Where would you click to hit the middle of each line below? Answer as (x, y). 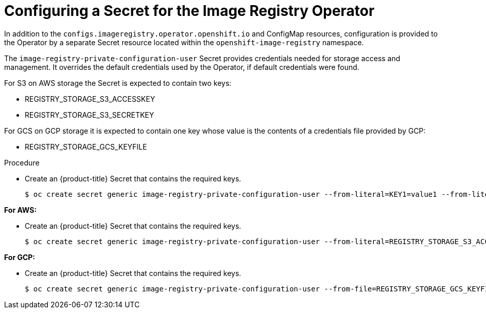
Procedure (22, 162)
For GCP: (20, 257)
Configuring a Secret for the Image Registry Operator (189, 11)
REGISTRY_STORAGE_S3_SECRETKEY (90, 115)
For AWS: (21, 210)
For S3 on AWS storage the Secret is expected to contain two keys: (118, 83)
